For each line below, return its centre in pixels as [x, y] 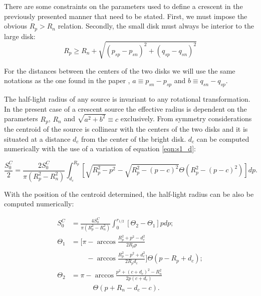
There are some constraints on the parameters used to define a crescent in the [123, 6]
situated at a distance [37, 138]
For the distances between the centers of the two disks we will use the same [120, 70]
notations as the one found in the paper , [67, 80]
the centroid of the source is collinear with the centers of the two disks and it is [126, 129]
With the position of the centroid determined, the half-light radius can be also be [129, 194]
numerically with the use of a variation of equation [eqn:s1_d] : [100, 149]
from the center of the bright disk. [134, 138]
